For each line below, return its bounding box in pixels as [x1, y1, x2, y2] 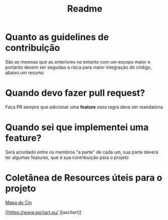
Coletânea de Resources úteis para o [5, 172, 162, 183]
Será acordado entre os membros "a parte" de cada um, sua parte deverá [5, 149, 158, 155]
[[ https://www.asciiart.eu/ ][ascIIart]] [5, 209, 82, 215]
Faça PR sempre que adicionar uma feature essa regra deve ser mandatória [5, 104, 163, 110]
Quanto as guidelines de [5, 31, 109, 43]
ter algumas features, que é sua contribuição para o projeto [5, 154, 129, 160]
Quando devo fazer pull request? [5, 87, 145, 99]
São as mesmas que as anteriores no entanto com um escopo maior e [5, 59, 151, 65]
